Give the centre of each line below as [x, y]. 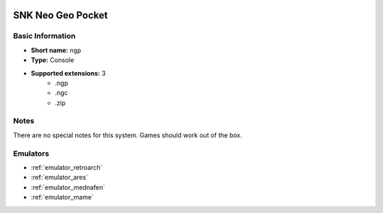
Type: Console [52, 60]
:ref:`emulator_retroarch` [67, 167]
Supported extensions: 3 [68, 73]
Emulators [31, 154]
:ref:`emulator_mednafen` [68, 187]
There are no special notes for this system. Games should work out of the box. [128, 135]
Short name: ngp [56, 50]
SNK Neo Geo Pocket [60, 15]
